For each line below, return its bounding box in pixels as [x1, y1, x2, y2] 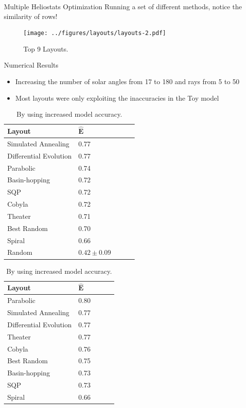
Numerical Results [4, 60, 58, 70]
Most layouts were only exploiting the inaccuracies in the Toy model [15, 92, 219, 103]
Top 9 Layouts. [23, 43, 69, 53]
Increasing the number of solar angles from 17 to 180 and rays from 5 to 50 [15, 76, 240, 87]
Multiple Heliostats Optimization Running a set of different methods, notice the [4, 1, 242, 11]
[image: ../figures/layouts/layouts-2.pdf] [23, 30, 166, 37]
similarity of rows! [4, 11, 57, 21]
